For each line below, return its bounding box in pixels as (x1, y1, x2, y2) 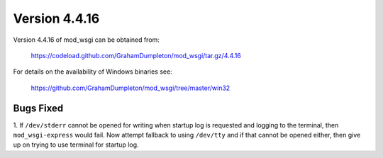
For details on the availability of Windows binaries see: (13, 67, 173, 76)
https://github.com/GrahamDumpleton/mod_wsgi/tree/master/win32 (30, 84, 231, 92)
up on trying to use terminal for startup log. (13, 140, 139, 149)
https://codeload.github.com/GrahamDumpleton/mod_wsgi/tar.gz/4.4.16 (30, 51, 241, 60)
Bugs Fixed (13, 102, 64, 114)
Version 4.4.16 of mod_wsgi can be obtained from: (13, 35, 160, 44)
